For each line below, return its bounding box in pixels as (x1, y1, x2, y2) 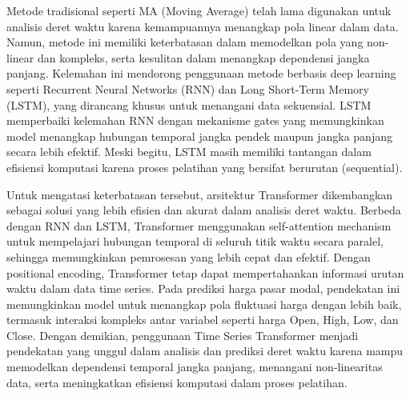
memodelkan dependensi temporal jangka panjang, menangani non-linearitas (6, 358, 383, 375)
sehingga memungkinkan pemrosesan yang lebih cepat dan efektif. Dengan (6, 248, 371, 265)
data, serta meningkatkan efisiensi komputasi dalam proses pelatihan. (6, 374, 348, 390)
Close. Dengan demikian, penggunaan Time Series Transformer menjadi (6, 326, 359, 343)
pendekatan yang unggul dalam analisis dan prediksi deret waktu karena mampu (6, 342, 404, 359)
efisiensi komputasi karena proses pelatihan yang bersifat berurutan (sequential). (6, 158, 403, 175)
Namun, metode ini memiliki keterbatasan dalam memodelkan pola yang (6, 34, 364, 50)
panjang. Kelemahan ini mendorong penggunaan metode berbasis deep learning (6, 65, 396, 82)
